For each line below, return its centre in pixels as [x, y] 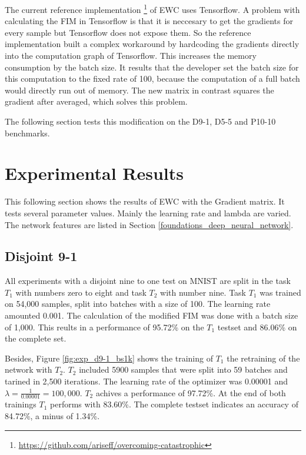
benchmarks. [27, 133]
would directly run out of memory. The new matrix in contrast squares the [139, 90]
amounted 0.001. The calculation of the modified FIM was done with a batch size [152, 315]
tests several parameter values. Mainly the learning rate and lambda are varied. [148, 213]
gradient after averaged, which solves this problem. [96, 101]
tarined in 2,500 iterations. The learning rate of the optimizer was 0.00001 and [147, 381]
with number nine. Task [203, 292]
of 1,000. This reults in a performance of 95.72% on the [104, 327]
